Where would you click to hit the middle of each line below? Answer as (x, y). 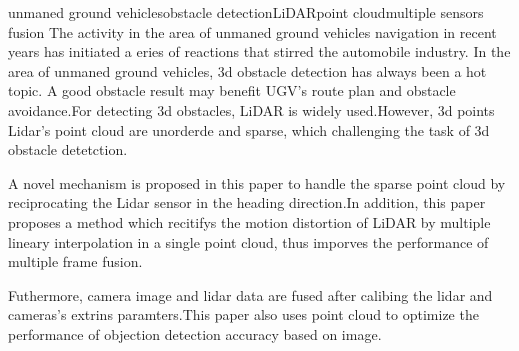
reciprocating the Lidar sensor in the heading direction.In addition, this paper (247, 202)
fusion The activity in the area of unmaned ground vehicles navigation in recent (252, 31)
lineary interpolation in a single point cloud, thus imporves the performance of (248, 241)
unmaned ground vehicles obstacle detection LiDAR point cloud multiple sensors (246, 12)
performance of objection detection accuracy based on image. (195, 333)
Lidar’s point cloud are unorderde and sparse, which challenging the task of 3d (249, 129)
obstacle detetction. (68, 149)
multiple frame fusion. (75, 261)
